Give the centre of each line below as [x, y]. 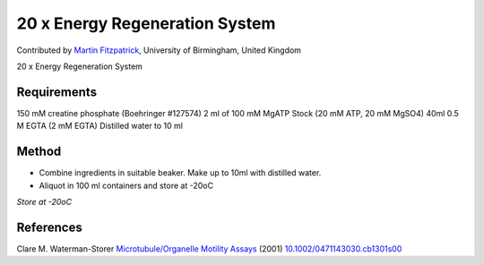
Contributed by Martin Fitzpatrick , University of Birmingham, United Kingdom [159, 50]
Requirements [57, 92]
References [49, 227]
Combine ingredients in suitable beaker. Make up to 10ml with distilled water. [180, 173]
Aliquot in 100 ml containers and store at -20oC [126, 185]
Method [39, 152]
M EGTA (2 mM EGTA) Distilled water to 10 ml [100, 126]
